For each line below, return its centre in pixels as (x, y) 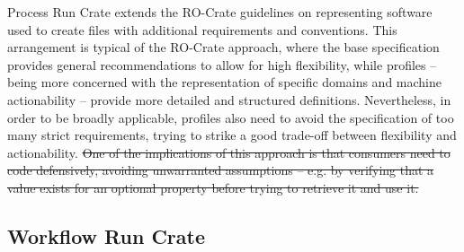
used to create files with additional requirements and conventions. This (202, 29)
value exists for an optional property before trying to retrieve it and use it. (213, 187)
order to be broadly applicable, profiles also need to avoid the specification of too (231, 117)
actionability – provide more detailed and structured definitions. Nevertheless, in (229, 99)
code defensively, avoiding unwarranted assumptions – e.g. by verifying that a (221, 170)
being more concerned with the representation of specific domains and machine (224, 82)
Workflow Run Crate (106, 235)
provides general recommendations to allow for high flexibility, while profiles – (222, 64)
